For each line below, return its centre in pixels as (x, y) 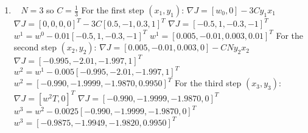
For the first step (113, 10)
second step (35, 47)
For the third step (208, 83)
